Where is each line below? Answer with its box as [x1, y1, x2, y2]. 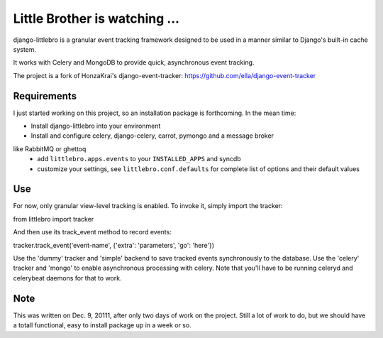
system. [13, 45, 37, 53]
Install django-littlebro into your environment [30, 121, 161, 131]
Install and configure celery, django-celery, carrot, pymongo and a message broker [30, 131, 274, 140]
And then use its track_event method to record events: [13, 228, 172, 236]
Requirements [13, 89, 77, 102]
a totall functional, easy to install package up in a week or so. [13, 321, 191, 329]
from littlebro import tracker [13, 214, 94, 223]
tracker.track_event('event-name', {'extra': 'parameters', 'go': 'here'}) [13, 241, 215, 249]
